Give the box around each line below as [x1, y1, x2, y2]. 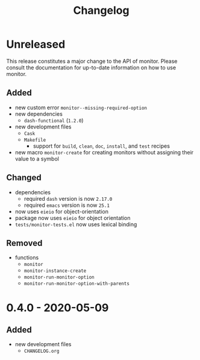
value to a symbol [14, 155, 59, 162]
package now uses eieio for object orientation [14, 214, 131, 221]
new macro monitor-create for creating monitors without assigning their [14, 148, 194, 156]
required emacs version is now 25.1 [23, 201, 110, 209]
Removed [6, 238, 43, 248]
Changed [6, 172, 42, 183]
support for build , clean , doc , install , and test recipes [33, 142, 170, 150]
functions [14, 254, 39, 261]
